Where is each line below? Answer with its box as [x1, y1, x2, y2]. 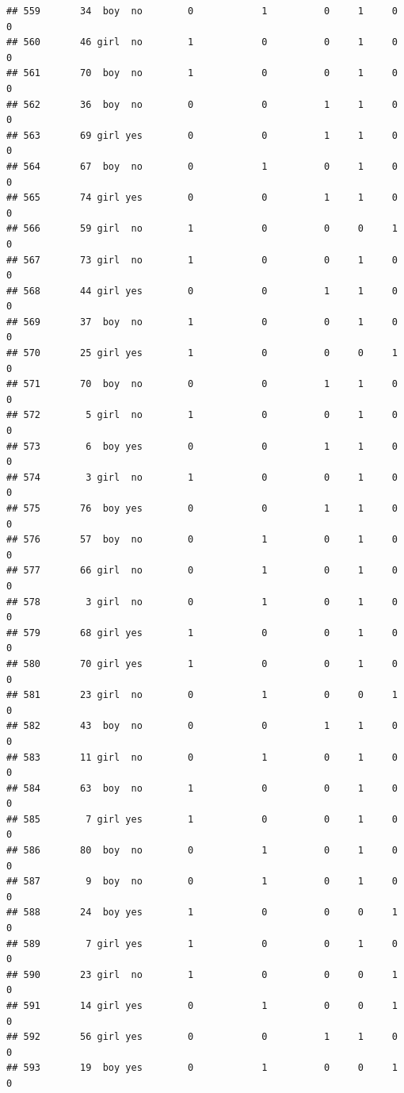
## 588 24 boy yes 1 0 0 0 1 [6, 907, 398, 919]
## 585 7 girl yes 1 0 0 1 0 [6, 813, 398, 825]
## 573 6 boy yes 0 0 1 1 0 [6, 440, 398, 452]
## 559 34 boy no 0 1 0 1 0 [6, 6, 398, 17]
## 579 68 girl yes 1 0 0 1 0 [6, 627, 398, 639]
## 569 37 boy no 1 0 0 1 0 [6, 316, 398, 328]
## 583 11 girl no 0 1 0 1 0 [6, 751, 398, 763]
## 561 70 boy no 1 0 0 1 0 [6, 67, 398, 79]
